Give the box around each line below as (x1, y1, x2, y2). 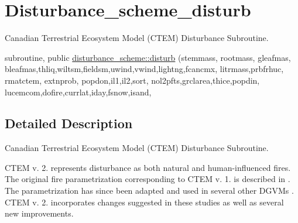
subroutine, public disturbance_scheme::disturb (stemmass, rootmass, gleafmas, (5, 51, 291, 63)
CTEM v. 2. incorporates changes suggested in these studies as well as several (5, 195, 284, 208)
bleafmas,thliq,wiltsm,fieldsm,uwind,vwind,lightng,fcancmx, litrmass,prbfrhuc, (5, 63, 284, 75)
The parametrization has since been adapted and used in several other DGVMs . (5, 184, 294, 197)
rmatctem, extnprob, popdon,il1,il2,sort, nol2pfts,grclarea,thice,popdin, (5, 74, 260, 86)
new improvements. (5, 207, 74, 219)
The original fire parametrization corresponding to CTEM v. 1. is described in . (5, 173, 290, 185)
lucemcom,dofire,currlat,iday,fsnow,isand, (5, 85, 152, 98)
